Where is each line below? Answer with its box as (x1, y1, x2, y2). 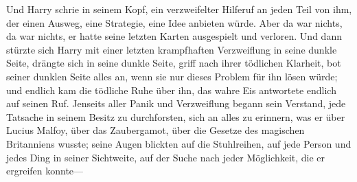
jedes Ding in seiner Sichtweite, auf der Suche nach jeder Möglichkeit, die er (6, 150, 325, 164)
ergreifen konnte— (6, 163, 84, 178)
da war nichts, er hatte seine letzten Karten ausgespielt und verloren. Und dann (6, 29, 342, 43)
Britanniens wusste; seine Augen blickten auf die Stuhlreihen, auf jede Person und (6, 136, 352, 150)
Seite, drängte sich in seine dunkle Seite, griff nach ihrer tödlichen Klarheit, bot (6, 56, 341, 70)
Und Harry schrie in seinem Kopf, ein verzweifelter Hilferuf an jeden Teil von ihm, (6, 2, 352, 16)
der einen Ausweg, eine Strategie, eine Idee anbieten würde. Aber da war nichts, (6, 15, 343, 30)
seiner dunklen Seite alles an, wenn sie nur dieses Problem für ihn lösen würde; (6, 69, 338, 83)
